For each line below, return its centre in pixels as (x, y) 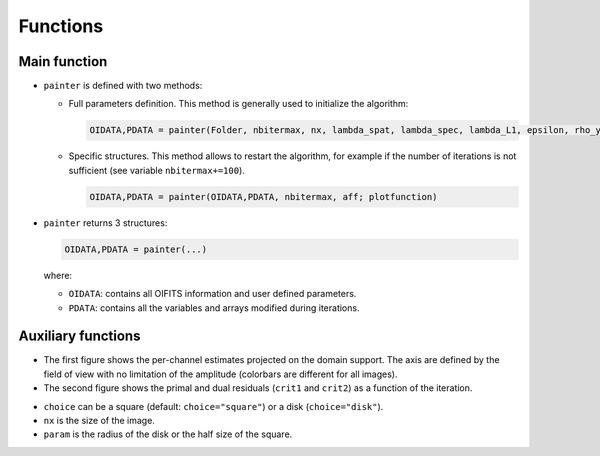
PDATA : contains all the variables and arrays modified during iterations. (214, 307)
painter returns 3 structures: (105, 222)
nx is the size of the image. (99, 420)
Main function (63, 61)
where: (58, 275)
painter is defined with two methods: (123, 86)
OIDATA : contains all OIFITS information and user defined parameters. (212, 294)
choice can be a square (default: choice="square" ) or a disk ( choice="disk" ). (213, 406)
